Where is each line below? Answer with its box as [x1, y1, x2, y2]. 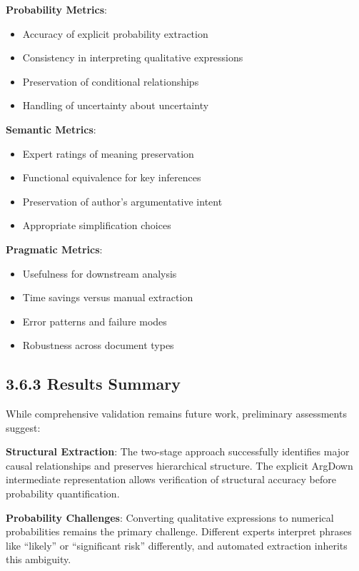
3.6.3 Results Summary [6, 373, 181, 395]
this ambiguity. [6, 552, 71, 567]
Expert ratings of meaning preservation [22, 146, 194, 161]
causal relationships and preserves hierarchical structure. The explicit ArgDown [6, 458, 353, 473]
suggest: [6, 420, 41, 435]
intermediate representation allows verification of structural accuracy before [6, 472, 336, 487]
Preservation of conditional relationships [22, 74, 199, 89]
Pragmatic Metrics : [6, 241, 103, 256]
